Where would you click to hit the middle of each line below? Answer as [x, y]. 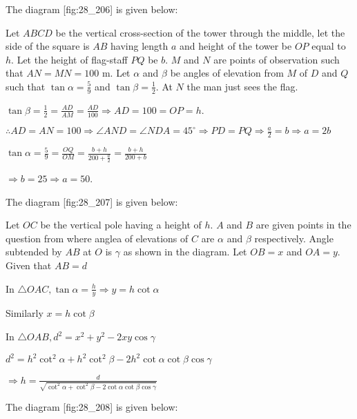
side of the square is [48, 46]
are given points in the [303, 225]
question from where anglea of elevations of [97, 238]
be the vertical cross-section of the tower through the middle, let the [200, 32]
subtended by [34, 252]
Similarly [25, 313]
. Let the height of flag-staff [69, 59]
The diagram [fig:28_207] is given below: [92, 201]
